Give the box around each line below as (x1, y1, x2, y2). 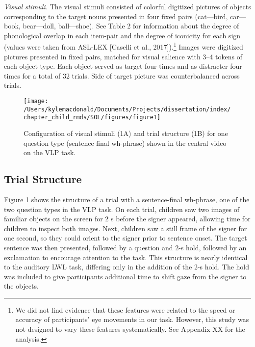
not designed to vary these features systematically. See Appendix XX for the (15, 324, 245, 334)
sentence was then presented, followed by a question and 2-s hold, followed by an (4, 242, 247, 252)
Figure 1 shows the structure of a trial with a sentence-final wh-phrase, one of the (4, 194, 250, 204)
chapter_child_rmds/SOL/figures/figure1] (24, 114, 161, 121)
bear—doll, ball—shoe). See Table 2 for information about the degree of (23, 21, 239, 31)
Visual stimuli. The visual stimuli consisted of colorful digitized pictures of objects (4, 1, 251, 11)
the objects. (4, 281, 39, 291)
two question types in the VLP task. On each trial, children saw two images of (4, 204, 239, 214)
